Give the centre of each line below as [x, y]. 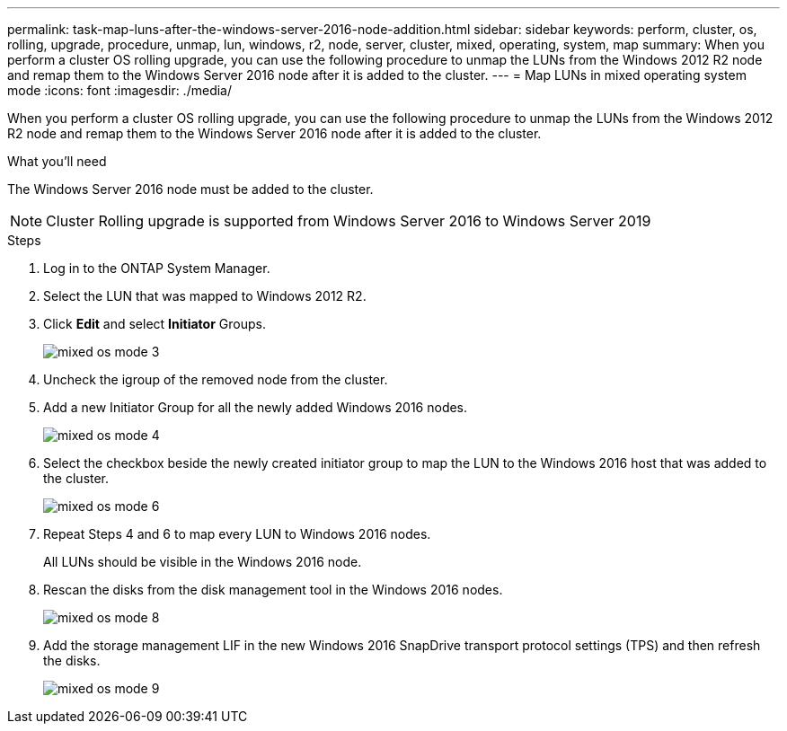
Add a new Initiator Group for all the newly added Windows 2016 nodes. [256, 407]
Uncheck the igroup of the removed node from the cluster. [216, 379]
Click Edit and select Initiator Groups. [155, 324]
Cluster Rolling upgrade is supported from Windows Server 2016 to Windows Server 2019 [349, 221]
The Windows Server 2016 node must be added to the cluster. [190, 189]
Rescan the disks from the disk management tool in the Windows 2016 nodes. [273, 590]
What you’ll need [57, 161]
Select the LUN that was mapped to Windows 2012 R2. [205, 296]
